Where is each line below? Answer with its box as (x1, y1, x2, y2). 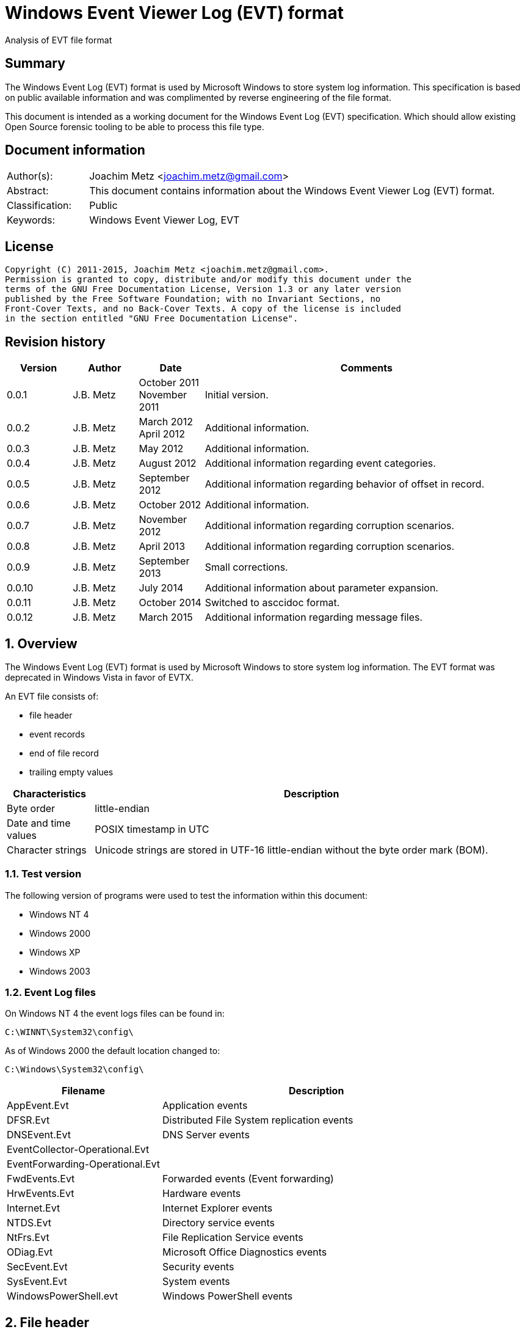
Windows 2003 (29, 965, 90, 976)
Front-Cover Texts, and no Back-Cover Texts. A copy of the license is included (5, 304, 402, 314)
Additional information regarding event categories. (205, 457, 436, 470)
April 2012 (139, 428, 185, 441)
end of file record (29, 747, 99, 758)
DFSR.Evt (7, 1114, 50, 1127)
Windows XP (29, 946, 81, 957)
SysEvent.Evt (7, 1275, 67, 1288)
